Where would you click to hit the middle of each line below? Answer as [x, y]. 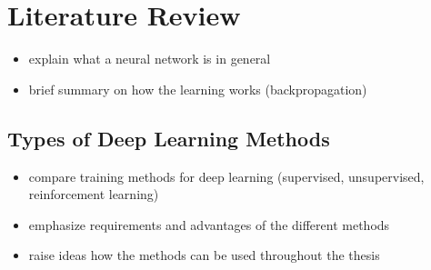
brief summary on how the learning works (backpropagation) [198, 89]
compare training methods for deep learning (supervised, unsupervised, [226, 176]
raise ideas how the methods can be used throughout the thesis [204, 255]
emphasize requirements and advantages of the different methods [209, 224]
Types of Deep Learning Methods [169, 138]
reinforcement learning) [94, 194]
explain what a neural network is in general [150, 59]
